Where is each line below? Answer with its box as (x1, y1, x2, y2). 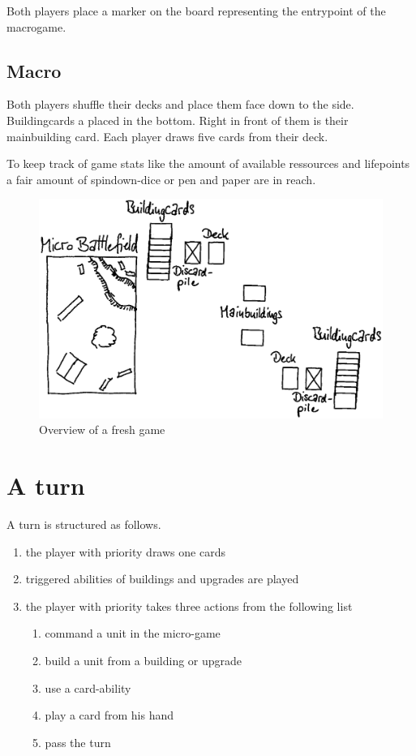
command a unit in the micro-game (45, 625, 221, 642)
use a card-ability (45, 679, 131, 696)
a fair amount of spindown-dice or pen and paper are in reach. (6, 170, 316, 187)
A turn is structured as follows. (6, 516, 161, 533)
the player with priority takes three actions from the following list (25, 597, 353, 614)
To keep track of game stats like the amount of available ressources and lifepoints (6, 155, 410, 172)
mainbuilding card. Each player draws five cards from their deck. (6, 127, 328, 144)
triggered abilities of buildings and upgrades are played (25, 570, 299, 587)
